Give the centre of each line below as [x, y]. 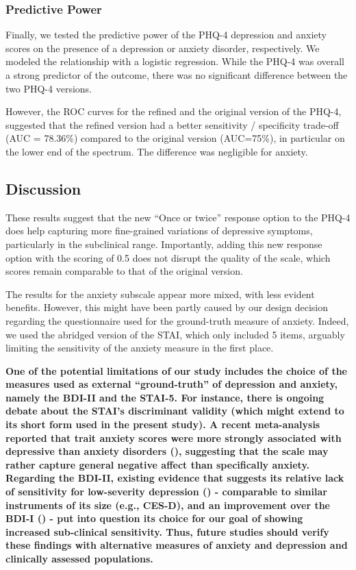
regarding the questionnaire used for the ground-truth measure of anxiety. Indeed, [177, 320]
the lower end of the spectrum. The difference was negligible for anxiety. [157, 151]
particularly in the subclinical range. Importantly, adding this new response [164, 244]
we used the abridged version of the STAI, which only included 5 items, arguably [175, 334]
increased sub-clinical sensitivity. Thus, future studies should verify [167, 531]
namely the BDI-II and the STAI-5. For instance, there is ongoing [165, 397]
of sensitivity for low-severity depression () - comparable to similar [166, 492]
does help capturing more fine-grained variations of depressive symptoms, [159, 231]
